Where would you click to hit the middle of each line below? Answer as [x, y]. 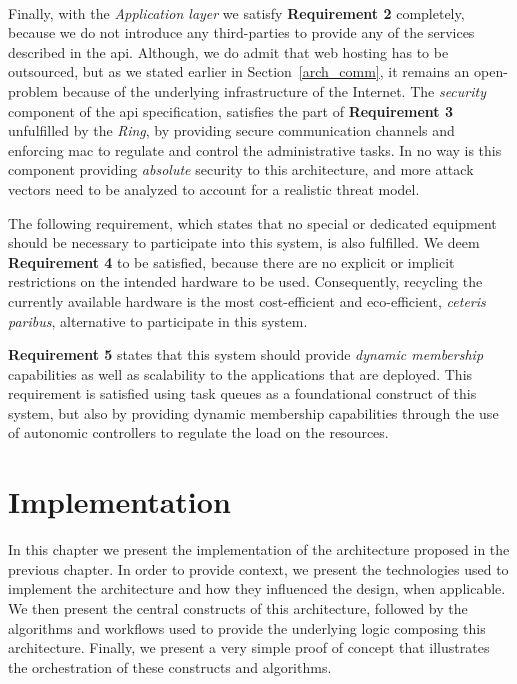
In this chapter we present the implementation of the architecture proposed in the [259, 549]
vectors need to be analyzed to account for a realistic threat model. [214, 188]
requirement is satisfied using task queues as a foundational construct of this [242, 393]
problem [33, 90]
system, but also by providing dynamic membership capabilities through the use [253, 412]
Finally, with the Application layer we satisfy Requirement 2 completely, [236, 12]
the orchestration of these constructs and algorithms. [170, 666]
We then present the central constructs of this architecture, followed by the [238, 607]
